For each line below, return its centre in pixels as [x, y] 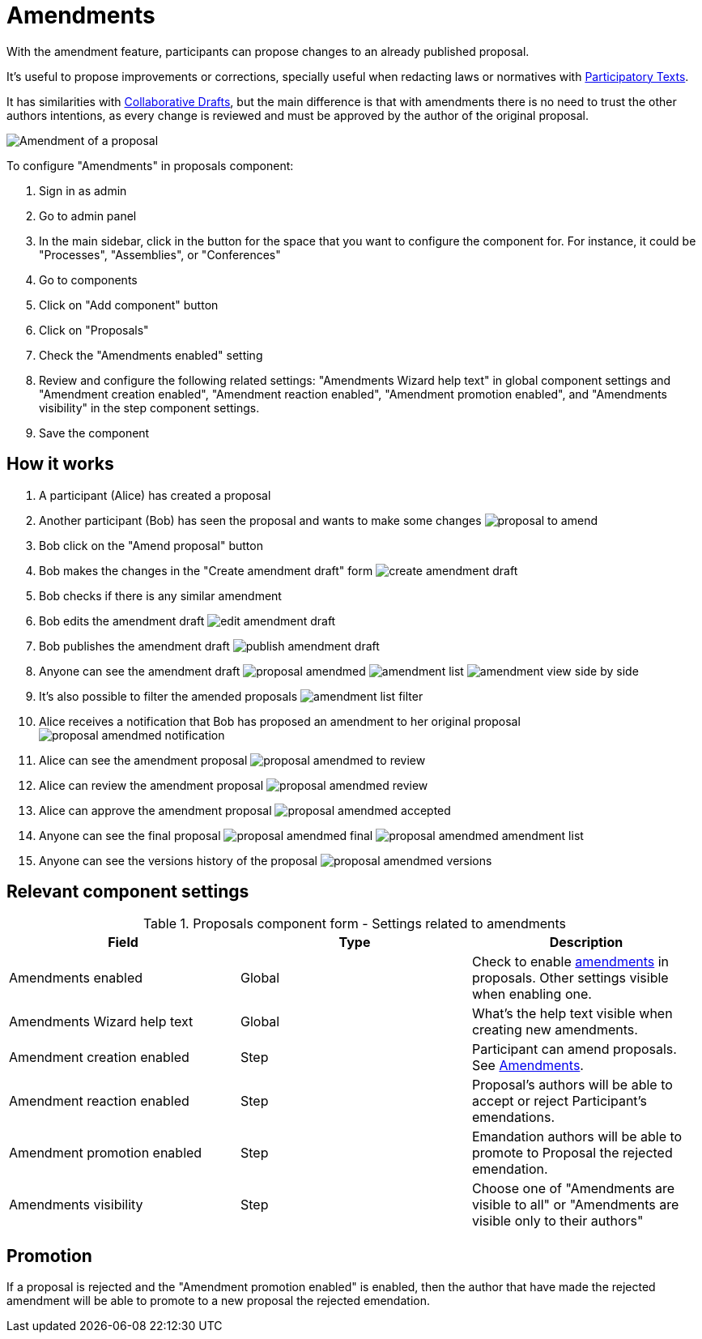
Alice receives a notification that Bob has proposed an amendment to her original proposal [280, 721]
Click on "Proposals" [94, 330]
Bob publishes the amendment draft [134, 646]
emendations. [513, 1117]
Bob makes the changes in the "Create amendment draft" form [206, 570]
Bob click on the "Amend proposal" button [151, 545]
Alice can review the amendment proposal [151, 785]
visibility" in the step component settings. [149, 407]
